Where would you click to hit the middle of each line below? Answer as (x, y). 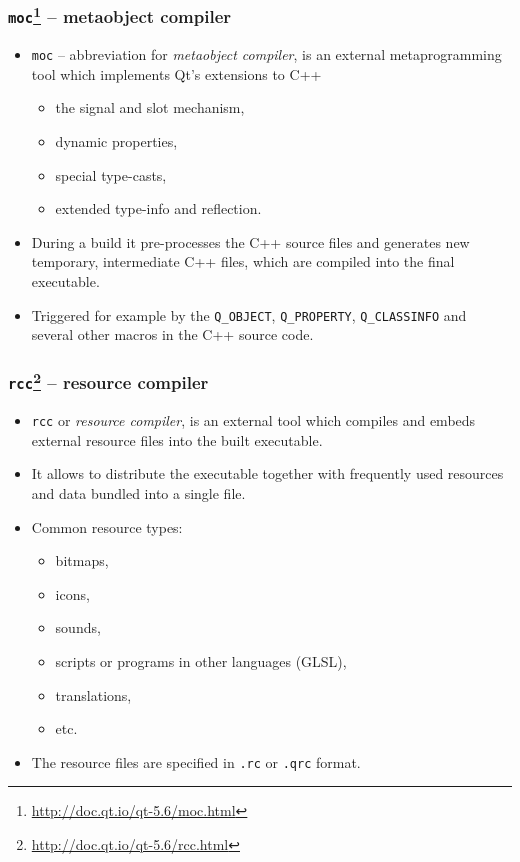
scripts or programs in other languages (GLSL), (201, 660)
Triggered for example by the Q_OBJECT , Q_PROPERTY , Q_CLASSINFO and (249, 314)
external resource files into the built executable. (177, 439)
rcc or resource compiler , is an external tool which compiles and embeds (253, 420)
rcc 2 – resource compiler (108, 381)
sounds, (78, 627)
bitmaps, (82, 560)
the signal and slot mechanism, (150, 107)
